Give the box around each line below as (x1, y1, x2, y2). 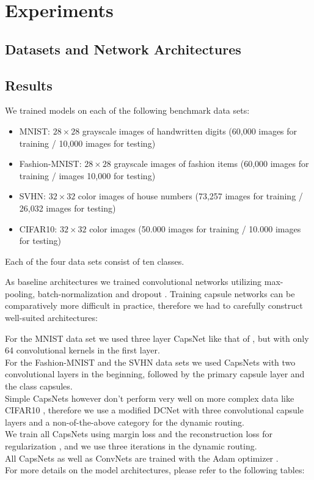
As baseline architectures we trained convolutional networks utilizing (5, 275, 262, 288)
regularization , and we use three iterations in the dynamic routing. (5, 440, 257, 452)
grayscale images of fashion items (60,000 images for (114, 157, 309, 170)
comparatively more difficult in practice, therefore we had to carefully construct (5, 299, 303, 312)
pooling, (5, 287, 35, 300)
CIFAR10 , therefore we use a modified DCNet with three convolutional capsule (5, 404, 304, 416)
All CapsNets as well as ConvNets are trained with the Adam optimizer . (5, 451, 279, 464)
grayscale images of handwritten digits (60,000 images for (82, 124, 298, 137)
